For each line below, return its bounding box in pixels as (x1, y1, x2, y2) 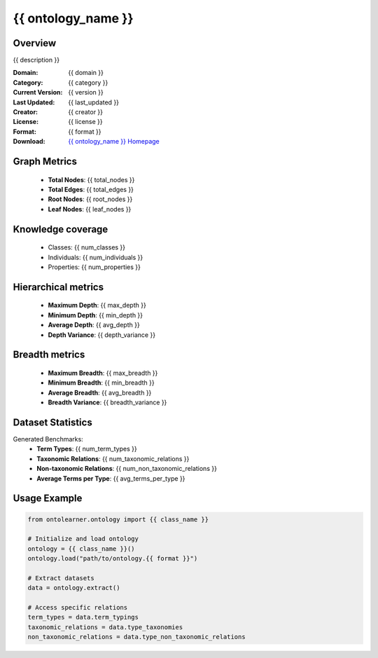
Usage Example (13, 493, 83, 505)
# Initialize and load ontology (27, 535, 139, 543)
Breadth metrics (13, 349, 85, 361)
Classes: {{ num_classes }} (48, 243, 126, 252)
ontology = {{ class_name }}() (27, 544, 136, 553)
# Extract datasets (27, 574, 94, 582)
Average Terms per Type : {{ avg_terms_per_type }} (36, 474, 185, 483)
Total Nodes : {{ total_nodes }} (48, 175, 135, 184)
